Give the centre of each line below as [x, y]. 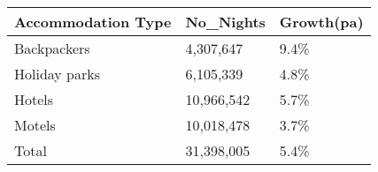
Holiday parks [58, 74]
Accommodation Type [93, 22]
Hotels [34, 99]
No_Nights [225, 22]
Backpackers [52, 48]
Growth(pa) [321, 22]
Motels [35, 125]
